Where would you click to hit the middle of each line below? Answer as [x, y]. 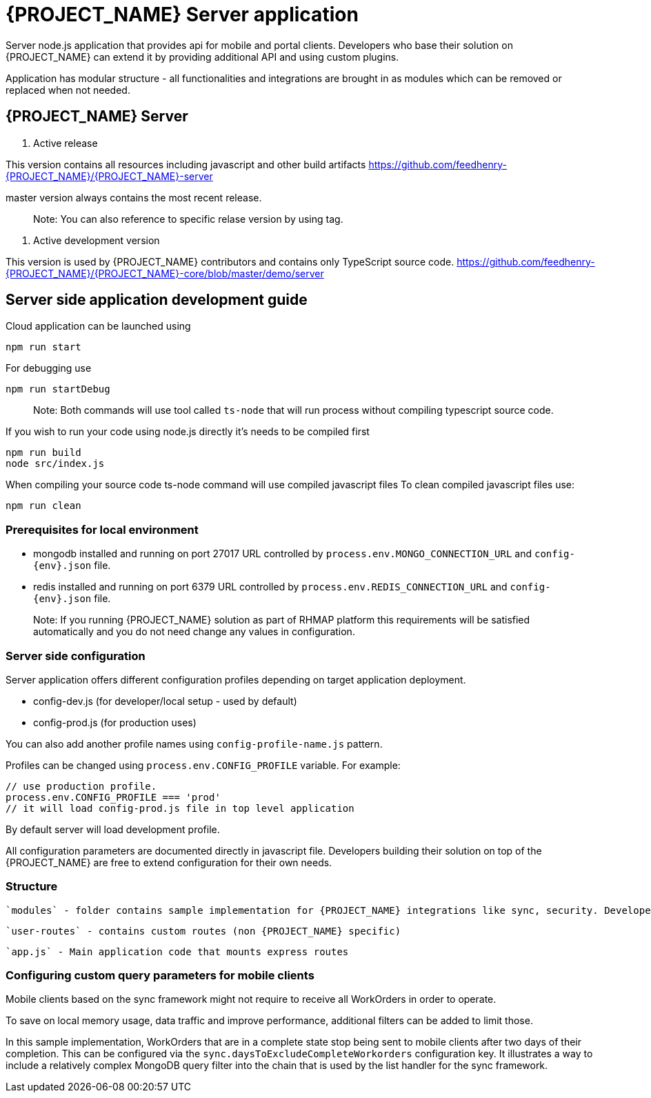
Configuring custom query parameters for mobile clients [160, 976]
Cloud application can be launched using [98, 326]
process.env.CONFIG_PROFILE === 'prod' [113, 797]
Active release [66, 143]
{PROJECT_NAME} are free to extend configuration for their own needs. [169, 862]
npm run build [43, 453]
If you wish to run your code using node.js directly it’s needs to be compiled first [188, 432]
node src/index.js [55, 464]
